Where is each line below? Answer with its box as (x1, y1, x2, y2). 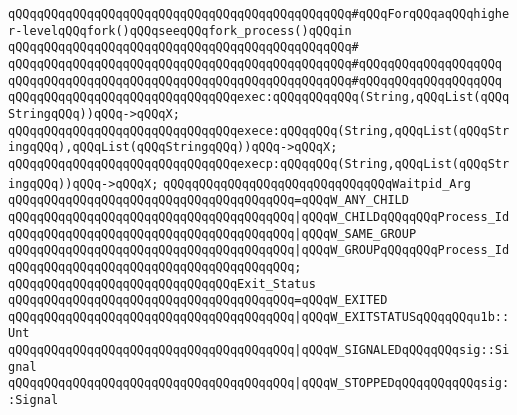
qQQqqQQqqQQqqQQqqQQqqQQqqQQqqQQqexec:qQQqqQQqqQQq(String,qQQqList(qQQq (8, 90, 510, 105)
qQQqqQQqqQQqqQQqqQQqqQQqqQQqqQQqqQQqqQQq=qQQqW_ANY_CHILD (8, 193, 409, 208)
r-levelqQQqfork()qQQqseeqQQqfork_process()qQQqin (8, 23, 352, 38)
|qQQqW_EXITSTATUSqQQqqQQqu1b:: (294, 309, 510, 324)
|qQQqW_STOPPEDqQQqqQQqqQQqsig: (294, 376, 510, 391)
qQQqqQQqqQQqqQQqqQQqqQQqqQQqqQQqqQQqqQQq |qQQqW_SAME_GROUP (8, 226, 417, 241)
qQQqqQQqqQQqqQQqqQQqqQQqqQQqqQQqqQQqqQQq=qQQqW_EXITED (8, 293, 388, 308)
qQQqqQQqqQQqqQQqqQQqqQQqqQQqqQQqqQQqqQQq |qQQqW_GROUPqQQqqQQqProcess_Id (8, 243, 510, 258)
